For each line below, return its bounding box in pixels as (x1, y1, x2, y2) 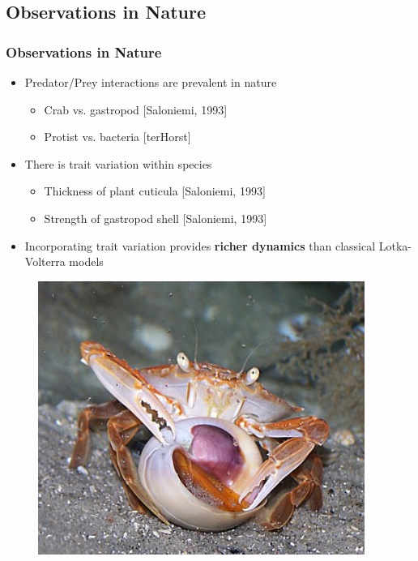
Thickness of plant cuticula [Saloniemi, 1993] (44, 182, 266, 199)
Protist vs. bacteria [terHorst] (44, 128, 191, 145)
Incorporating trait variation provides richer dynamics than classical (24, 237, 376, 254)
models (69, 253, 104, 270)
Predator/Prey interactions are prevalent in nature (24, 74, 277, 90)
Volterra (24, 253, 66, 270)
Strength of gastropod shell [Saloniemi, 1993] (44, 209, 267, 226)
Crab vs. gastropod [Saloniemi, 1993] (44, 101, 228, 118)
